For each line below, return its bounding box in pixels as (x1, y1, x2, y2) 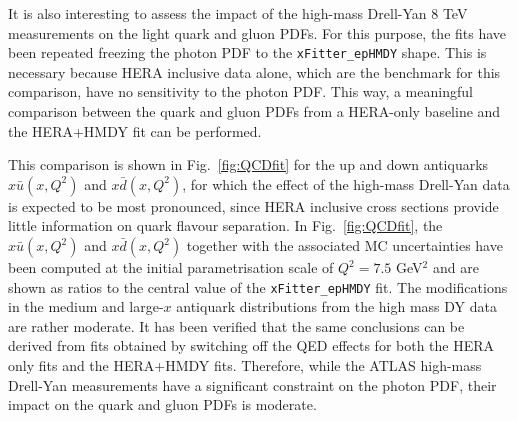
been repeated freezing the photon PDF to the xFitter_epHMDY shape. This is (8, 42, 487, 63)
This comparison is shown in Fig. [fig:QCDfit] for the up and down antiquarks (8, 154, 489, 175)
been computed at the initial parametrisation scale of (8, 257, 334, 277)
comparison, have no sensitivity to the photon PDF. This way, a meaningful (8, 81, 473, 102)
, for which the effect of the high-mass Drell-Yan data (182, 173, 510, 194)
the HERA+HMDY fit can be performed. (8, 120, 262, 141)
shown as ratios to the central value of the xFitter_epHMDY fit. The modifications (8, 276, 508, 297)
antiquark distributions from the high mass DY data (176, 296, 497, 317)
